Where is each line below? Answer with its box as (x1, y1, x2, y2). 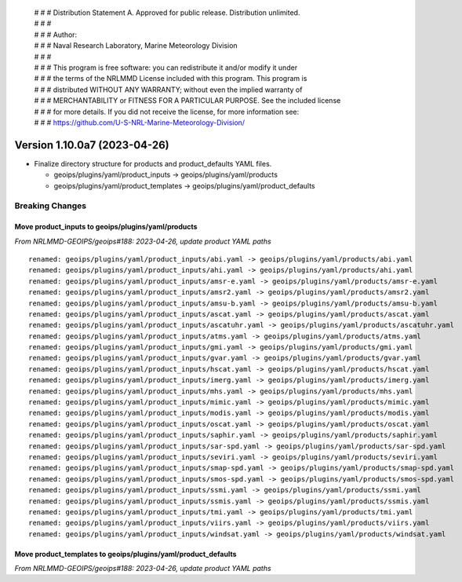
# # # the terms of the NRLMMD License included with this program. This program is (34, 74, 307, 83)
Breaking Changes (14, 200, 87, 211)
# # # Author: (34, 30, 78, 39)
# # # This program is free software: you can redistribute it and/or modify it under (34, 63, 298, 72)
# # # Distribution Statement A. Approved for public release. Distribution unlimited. (34, 8, 300, 17)
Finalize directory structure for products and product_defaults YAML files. (34, 159, 272, 168)
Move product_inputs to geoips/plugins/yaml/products (14, 222, 198, 232)
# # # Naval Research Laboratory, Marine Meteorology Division (34, 41, 238, 50)
